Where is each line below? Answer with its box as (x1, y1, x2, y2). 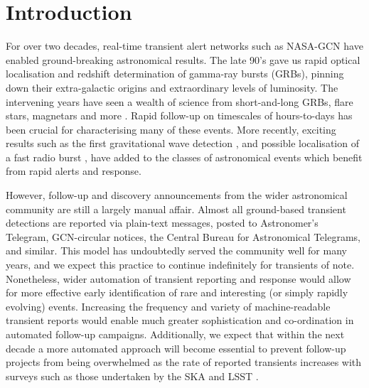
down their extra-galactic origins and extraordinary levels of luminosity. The (6, 80, 338, 95)
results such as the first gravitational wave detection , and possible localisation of (6, 136, 359, 151)
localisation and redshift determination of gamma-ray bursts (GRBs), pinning (6, 66, 344, 81)
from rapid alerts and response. (6, 163, 141, 178)
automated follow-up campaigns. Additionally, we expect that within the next (6, 327, 345, 341)
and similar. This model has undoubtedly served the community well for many (6, 243, 347, 258)
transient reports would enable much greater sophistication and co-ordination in (6, 313, 354, 328)
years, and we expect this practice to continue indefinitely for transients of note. (6, 257, 355, 272)
